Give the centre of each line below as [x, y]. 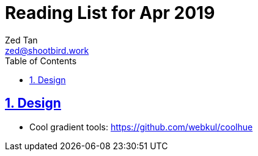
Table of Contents [41, 61]
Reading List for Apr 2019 [110, 13]
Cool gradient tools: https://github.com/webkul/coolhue [141, 127]
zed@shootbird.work [47, 50]
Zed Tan [21, 40]
